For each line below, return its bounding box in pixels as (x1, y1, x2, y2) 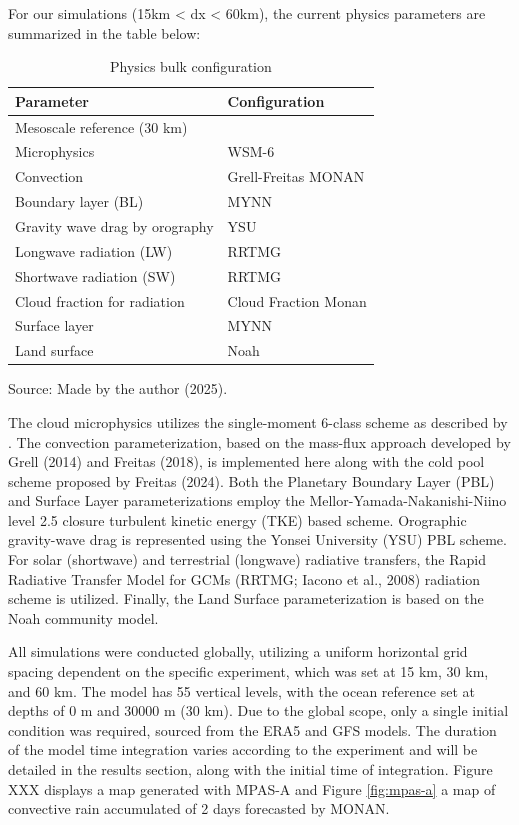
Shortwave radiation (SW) (15, 265, 176, 286)
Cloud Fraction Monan (227, 290, 367, 311)
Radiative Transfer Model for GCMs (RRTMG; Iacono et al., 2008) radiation (8, 568, 481, 589)
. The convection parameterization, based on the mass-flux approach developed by (8, 431, 511, 452)
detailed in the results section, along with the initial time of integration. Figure (8, 759, 493, 779)
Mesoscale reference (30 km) (15, 116, 188, 137)
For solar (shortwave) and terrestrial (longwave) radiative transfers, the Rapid (8, 549, 486, 570)
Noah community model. (8, 607, 159, 628)
